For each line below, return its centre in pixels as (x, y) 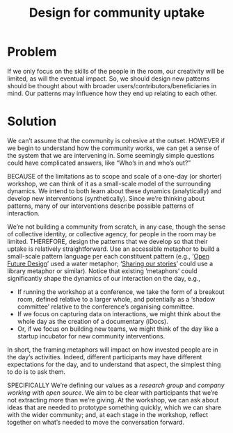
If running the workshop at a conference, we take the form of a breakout (121, 292)
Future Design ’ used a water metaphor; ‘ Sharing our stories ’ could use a (110, 263)
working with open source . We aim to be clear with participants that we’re (113, 392)
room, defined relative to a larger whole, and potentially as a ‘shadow (116, 299)
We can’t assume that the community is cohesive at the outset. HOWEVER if (116, 140)
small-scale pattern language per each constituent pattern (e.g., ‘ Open (109, 256)
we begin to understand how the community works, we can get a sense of (114, 148)
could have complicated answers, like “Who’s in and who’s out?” (99, 163)
